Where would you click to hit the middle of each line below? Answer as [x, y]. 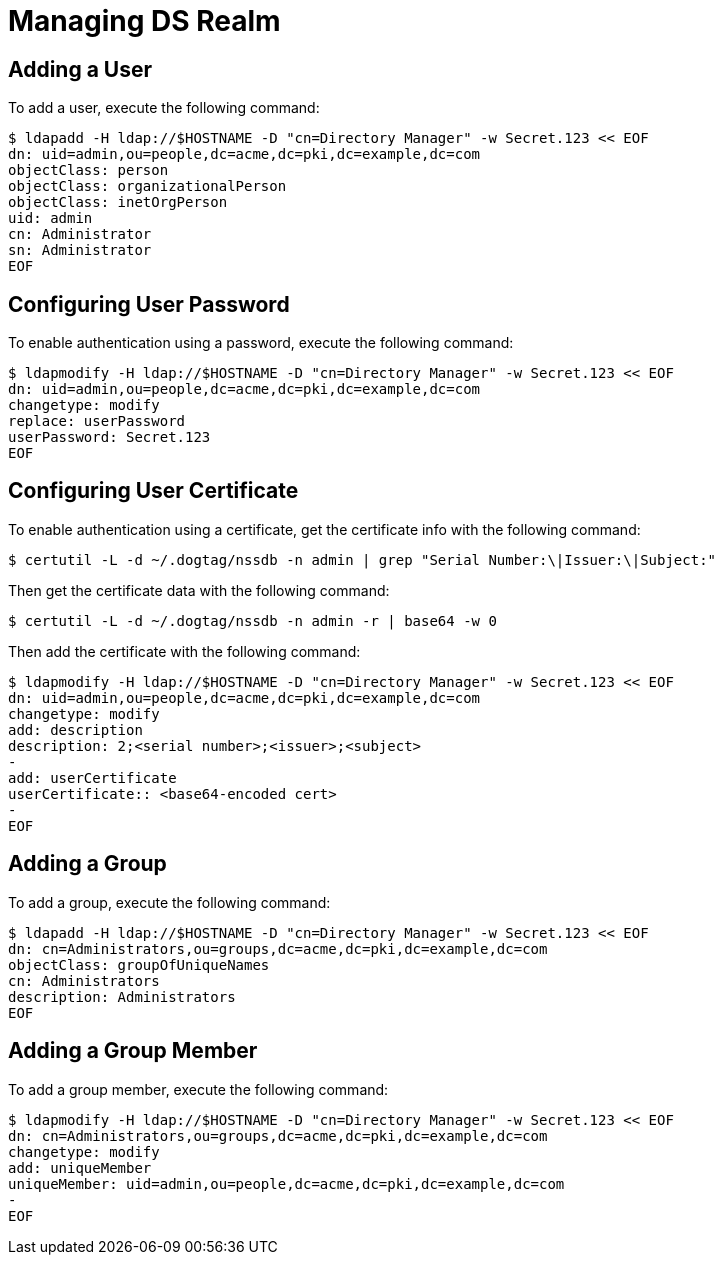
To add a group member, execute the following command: [198, 1089]
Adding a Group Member [133, 1051]
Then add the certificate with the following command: [184, 651]
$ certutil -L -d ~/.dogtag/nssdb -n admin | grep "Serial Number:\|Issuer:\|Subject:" [362, 559]
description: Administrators [122, 996]
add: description [75, 729]
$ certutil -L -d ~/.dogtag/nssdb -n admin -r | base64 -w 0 [252, 620]
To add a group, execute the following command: [169, 902]
